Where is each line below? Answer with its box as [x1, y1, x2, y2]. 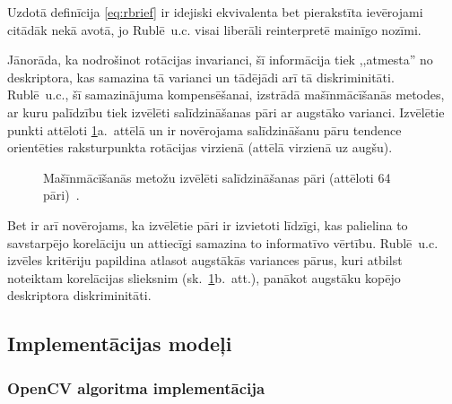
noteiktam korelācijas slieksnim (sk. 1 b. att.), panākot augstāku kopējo [7, 268, 401, 287]
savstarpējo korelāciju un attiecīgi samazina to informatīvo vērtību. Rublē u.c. [7, 233, 439, 252]
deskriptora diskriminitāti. [7, 286, 152, 305]
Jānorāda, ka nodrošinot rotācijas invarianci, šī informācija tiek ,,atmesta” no [7, 50, 433, 69]
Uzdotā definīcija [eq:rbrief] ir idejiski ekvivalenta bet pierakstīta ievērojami [7, 3, 423, 21]
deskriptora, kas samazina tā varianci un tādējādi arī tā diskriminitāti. [7, 67, 395, 86]
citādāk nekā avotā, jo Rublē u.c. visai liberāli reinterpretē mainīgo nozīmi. [7, 20, 422, 39]
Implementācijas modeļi [7, 330, 232, 357]
